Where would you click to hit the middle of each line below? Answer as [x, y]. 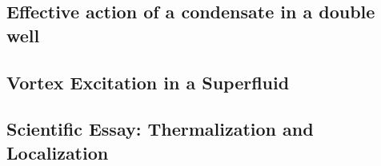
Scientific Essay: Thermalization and [160, 129]
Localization [58, 152]
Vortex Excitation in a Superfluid [148, 82]
